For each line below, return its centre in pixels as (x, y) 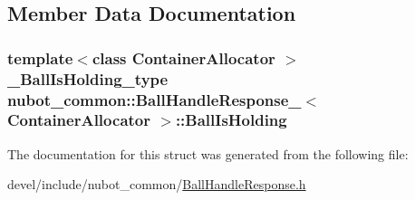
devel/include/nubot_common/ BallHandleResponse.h (157, 184)
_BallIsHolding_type (88, 78)
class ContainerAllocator (183, 57)
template (40, 57)
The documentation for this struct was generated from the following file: (208, 153)
